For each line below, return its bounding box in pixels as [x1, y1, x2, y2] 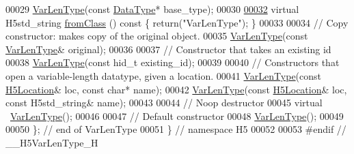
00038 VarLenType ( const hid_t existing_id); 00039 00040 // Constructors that [5, 55, 340, 70]
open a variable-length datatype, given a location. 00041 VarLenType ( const [5, 68, 322, 82]
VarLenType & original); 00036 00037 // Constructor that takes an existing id [5, 42, 331, 56]
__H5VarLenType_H [5, 135, 98, 149]
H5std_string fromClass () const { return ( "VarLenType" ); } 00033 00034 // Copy [5, 15, 349, 29]
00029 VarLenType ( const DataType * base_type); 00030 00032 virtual [5, 2, 299, 16]
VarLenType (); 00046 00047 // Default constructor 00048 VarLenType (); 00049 [10, 108, 344, 123]
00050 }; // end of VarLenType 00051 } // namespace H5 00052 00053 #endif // [5, 122, 346, 136]
